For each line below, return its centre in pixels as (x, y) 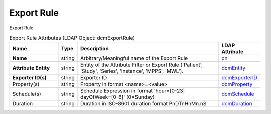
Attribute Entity (31, 68)
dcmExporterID (240, 78)
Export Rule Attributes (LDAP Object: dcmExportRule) (72, 38)
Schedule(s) (27, 94)
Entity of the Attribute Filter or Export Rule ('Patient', (142, 65)
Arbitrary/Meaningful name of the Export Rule (134, 58)
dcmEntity (234, 68)
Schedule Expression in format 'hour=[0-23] (133, 91)
